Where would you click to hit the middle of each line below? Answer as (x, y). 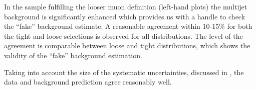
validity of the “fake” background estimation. (73, 55)
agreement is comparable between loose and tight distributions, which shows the (127, 45)
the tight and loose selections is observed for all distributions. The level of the (123, 36)
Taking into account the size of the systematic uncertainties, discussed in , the (124, 72)
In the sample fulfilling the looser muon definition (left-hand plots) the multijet (126, 6)
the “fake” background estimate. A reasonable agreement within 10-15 (112, 26)
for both (240, 26)
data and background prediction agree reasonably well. (88, 82)
